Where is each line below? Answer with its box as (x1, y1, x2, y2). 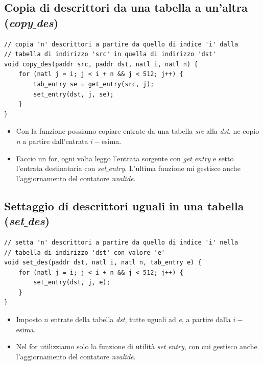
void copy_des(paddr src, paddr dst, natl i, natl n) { (4, 60, 198, 68)
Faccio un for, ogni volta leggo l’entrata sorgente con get (16, 153, 192, 163)
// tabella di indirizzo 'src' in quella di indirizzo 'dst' (4, 51, 217, 58)
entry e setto (194, 153, 234, 163)
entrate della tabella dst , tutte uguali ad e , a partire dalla (51, 314, 231, 325)
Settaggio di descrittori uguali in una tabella (4, 198, 244, 213)
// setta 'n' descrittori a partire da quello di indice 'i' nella (4, 238, 238, 246)
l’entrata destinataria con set (16, 163, 106, 174)
